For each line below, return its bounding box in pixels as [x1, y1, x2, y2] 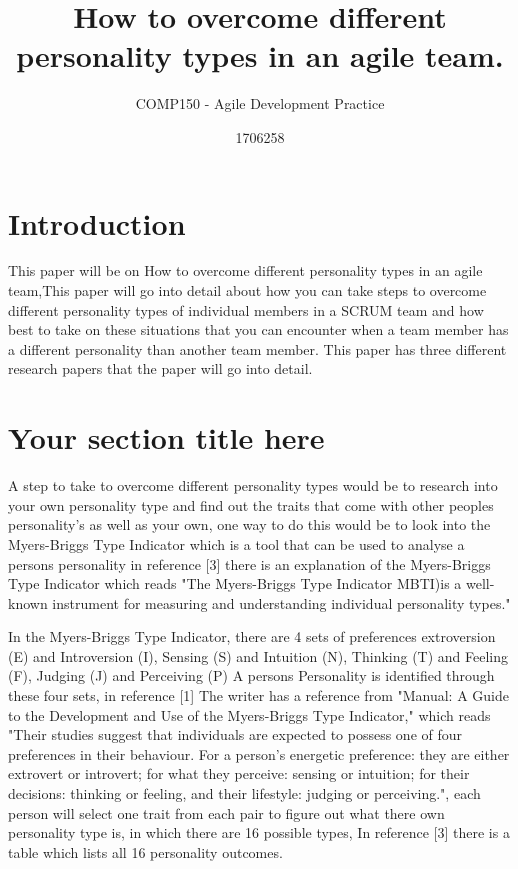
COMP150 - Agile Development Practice [135, 93, 385, 114]
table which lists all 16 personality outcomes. [8, 841, 283, 862]
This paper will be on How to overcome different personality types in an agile [8, 260, 483, 281]
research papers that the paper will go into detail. [8, 358, 313, 379]
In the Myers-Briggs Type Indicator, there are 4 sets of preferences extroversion [8, 626, 496, 647]
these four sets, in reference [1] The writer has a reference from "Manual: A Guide [8, 685, 509, 706]
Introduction [8, 202, 186, 243]
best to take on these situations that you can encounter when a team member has [8, 319, 509, 340]
